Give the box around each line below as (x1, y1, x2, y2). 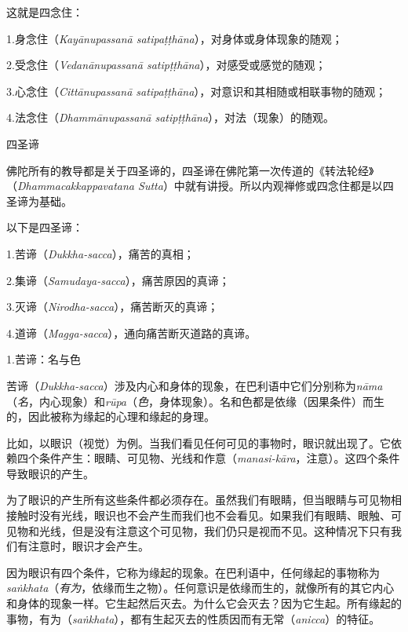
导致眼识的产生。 (6, 465, 94, 481)
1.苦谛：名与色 (6, 351, 81, 367)
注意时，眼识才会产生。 (27, 538, 149, 554)
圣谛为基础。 (6, 192, 72, 209)
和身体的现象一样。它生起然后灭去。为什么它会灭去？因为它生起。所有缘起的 (6, 595, 402, 612)
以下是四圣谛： (6, 219, 83, 236)
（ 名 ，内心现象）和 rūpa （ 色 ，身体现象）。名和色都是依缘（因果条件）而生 (6, 393, 385, 409)
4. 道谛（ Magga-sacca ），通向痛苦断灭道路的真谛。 (6, 324, 257, 341)
